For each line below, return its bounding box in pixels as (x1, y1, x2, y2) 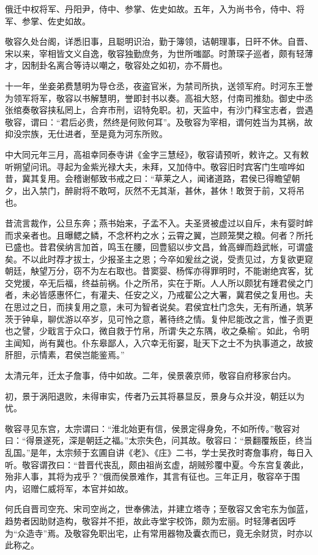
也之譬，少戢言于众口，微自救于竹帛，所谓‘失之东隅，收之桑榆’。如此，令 (5, 324, 301, 337)
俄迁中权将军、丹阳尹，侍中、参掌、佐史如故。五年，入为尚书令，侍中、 (5, 2, 296, 15)
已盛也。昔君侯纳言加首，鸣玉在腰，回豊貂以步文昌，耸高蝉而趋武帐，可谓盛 (5, 240, 313, 253)
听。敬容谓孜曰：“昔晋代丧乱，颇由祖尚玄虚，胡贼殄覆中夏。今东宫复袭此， (5, 458, 309, 471)
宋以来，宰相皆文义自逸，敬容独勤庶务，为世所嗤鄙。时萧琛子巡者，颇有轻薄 (5, 47, 313, 59)
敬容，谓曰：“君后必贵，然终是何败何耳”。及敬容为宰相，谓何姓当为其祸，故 (5, 115, 313, 128)
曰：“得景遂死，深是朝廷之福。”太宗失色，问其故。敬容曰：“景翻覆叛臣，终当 (5, 434, 312, 447)
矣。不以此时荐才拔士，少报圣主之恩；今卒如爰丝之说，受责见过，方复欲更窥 (5, 252, 313, 265)
